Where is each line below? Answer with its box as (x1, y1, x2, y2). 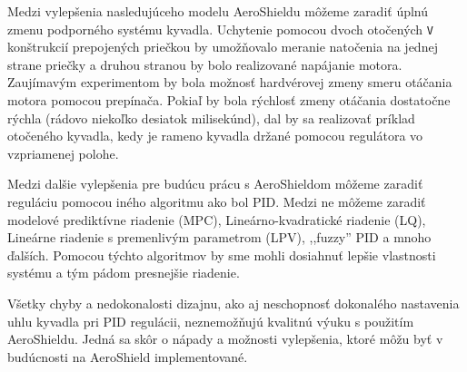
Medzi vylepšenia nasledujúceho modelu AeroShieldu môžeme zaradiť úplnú (7, 2, 429, 20)
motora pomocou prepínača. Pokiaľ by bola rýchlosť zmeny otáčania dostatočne (7, 91, 451, 110)
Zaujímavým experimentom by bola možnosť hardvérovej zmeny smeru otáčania (7, 73, 452, 92)
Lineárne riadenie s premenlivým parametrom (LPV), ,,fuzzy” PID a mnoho (7, 228, 432, 247)
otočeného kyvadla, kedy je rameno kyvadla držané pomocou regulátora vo (7, 126, 423, 145)
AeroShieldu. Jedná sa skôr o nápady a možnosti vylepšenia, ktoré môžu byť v (7, 329, 443, 348)
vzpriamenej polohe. (7, 143, 119, 162)
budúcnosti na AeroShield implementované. (7, 347, 248, 366)
